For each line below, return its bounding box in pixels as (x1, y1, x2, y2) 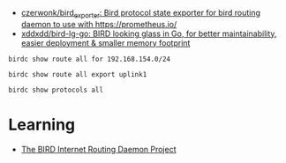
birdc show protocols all (8, 85, 103, 94)
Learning (8, 115, 76, 135)
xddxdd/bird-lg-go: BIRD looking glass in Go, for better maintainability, (20, 28, 277, 39)
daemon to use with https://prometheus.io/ (20, 19, 177, 29)
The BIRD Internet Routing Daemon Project (20, 144, 177, 154)
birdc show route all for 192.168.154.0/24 (8, 55, 171, 63)
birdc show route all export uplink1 (8, 70, 147, 78)
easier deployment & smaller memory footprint (20, 37, 191, 48)
